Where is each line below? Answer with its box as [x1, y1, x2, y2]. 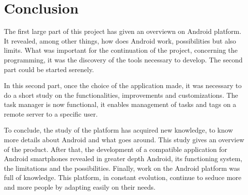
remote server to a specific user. [4, 108, 98, 119]
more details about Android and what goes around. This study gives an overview [4, 135, 245, 145]
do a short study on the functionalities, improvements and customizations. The [4, 90, 238, 100]
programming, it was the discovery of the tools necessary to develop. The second [4, 54, 243, 64]
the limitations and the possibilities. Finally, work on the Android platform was [4, 163, 240, 173]
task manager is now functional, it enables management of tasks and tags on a [4, 99, 236, 109]
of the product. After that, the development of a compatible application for [4, 144, 227, 154]
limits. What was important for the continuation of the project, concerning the [4, 45, 238, 55]
